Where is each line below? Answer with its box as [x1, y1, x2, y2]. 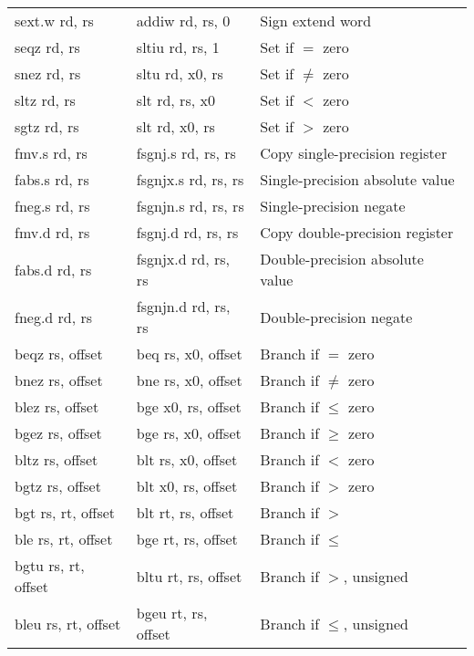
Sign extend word [260, 10, 372, 31]
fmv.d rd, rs [15, 222, 90, 243]
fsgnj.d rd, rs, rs [136, 222, 239, 243]
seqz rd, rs [15, 36, 80, 57]
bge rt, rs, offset [136, 528, 238, 549]
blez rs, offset [15, 396, 99, 417]
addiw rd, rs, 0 [136, 10, 231, 31]
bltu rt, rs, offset [136, 565, 242, 587]
